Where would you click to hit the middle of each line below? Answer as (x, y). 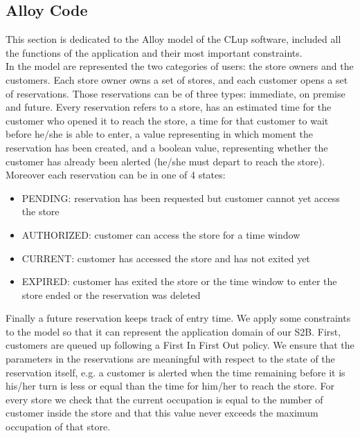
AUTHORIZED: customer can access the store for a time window (161, 234)
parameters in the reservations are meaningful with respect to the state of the (170, 359)
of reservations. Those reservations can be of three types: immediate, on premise (175, 93)
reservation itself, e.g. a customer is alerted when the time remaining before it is (175, 372)
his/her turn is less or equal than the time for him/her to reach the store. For (170, 386)
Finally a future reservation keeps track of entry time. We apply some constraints (178, 318)
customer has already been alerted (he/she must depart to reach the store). (165, 161)
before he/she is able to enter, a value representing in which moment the (160, 134)
